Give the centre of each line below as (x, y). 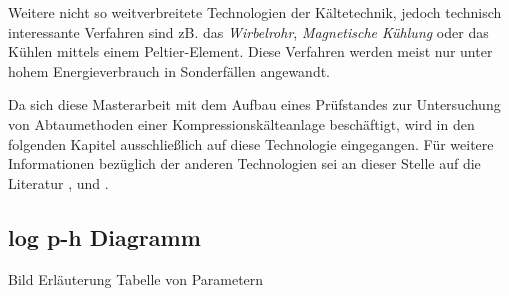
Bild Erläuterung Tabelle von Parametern (136, 278)
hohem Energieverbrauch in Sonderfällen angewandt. (169, 70)
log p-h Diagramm (104, 236)
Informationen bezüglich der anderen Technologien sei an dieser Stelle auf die (244, 163)
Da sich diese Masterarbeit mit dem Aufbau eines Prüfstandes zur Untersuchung (254, 104)
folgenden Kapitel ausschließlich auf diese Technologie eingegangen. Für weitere (251, 143)
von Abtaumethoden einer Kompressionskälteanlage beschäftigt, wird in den (241, 123)
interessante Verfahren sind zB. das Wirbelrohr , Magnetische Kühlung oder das (248, 31)
